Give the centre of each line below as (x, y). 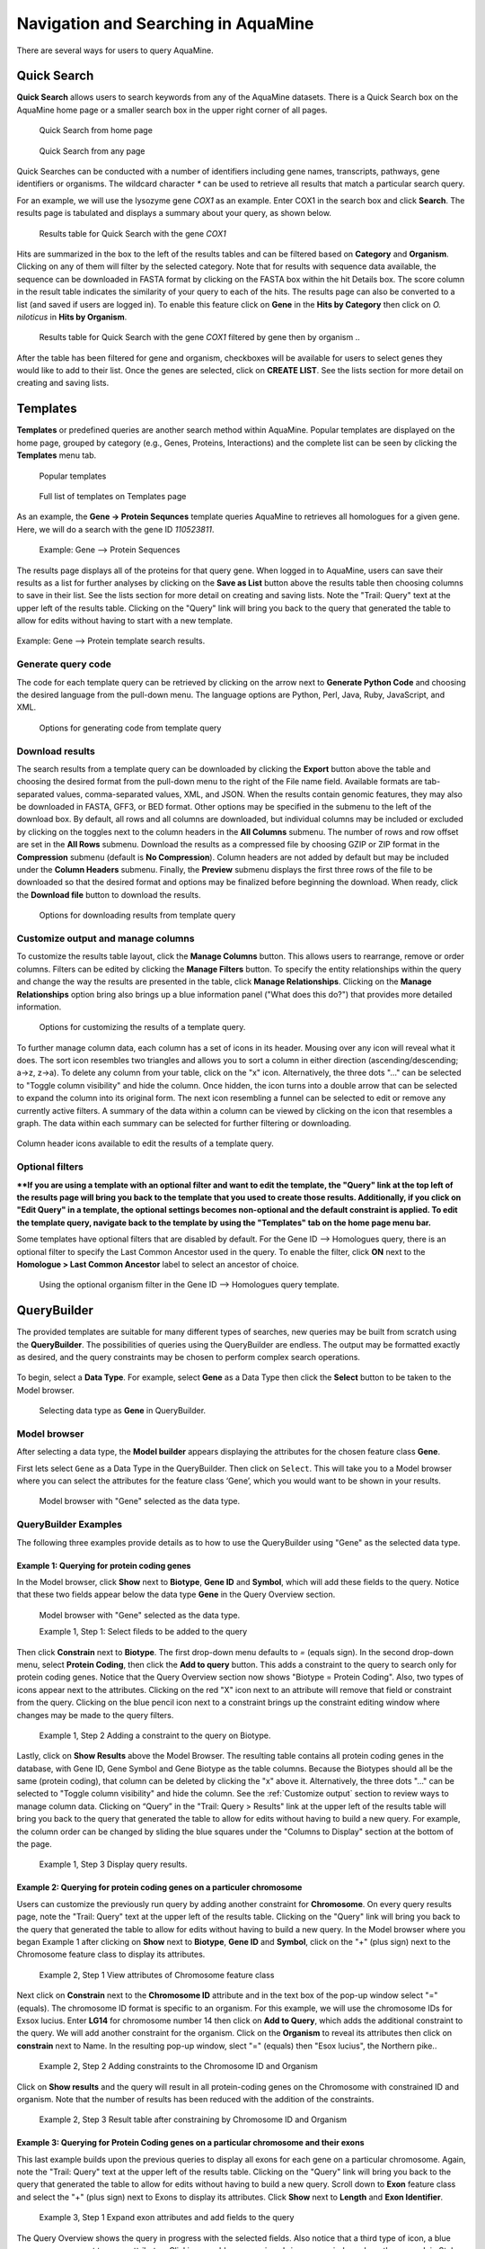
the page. (35, 1844)
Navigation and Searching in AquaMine (165, 23)
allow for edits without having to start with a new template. (125, 621)
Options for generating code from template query (130, 728)
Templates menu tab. (57, 455)
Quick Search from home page (96, 130)
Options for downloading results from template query (137, 915)
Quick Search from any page (92, 151)
